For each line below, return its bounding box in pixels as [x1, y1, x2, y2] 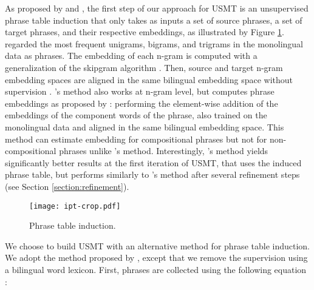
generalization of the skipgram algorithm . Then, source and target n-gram [5, 61, 283, 73]
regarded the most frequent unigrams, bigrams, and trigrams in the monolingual [5, 37, 304, 50]
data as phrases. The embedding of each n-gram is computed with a [5, 49, 258, 62]
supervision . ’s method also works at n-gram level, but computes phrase [5, 85, 275, 98]
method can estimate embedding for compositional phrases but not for [5, 132, 267, 145]
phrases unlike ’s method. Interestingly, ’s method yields [59, 144, 268, 157]
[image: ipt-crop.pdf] [29, 201, 121, 211]
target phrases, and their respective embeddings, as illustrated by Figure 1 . [5, 25, 284, 38]
